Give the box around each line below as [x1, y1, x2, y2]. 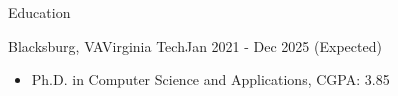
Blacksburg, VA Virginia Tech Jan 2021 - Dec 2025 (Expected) [8, 35, 382, 56]
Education [8, 2, 71, 22]
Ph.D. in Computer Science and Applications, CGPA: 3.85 [31, 69, 390, 90]
